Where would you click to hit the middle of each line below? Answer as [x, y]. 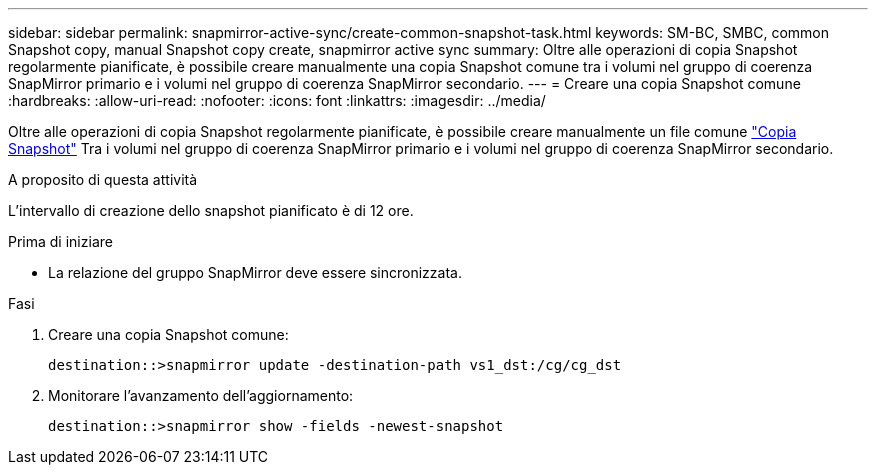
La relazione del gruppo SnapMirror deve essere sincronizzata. [255, 272]
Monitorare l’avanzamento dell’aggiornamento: [201, 395]
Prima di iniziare [60, 241]
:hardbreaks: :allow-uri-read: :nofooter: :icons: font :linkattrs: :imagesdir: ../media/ [277, 100]
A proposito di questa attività [103, 179]
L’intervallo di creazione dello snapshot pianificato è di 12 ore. [211, 210]
